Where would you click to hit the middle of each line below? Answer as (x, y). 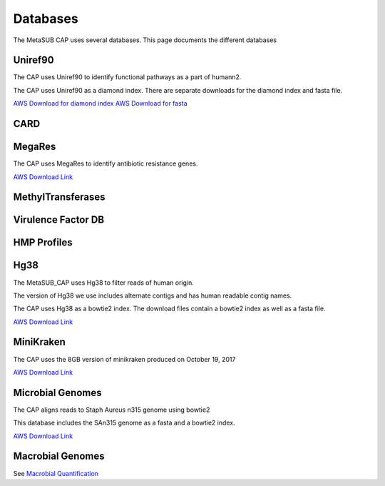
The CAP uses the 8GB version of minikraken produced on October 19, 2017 (124, 359)
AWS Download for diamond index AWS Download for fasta (101, 103)
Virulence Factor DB (59, 220)
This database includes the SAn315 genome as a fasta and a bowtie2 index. (124, 423)
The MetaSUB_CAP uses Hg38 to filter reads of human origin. (103, 283)
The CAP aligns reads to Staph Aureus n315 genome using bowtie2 (112, 410)
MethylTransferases (59, 197)
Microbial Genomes (57, 393)
